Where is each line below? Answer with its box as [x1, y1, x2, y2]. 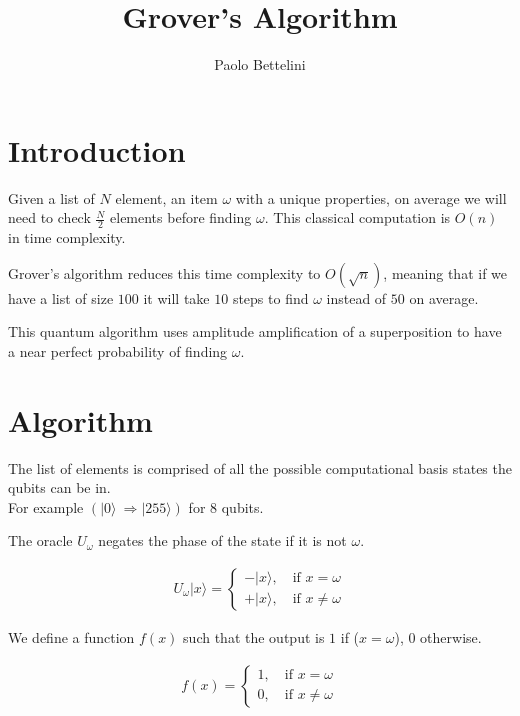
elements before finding [110, 207, 252, 228]
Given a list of [8, 187, 95, 208]
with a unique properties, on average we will [235, 187, 507, 208]
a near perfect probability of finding [8, 340, 228, 361]
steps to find [232, 287, 309, 308]
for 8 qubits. [188, 496, 264, 517]
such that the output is [183, 626, 325, 647]
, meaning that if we [383, 262, 508, 283]
